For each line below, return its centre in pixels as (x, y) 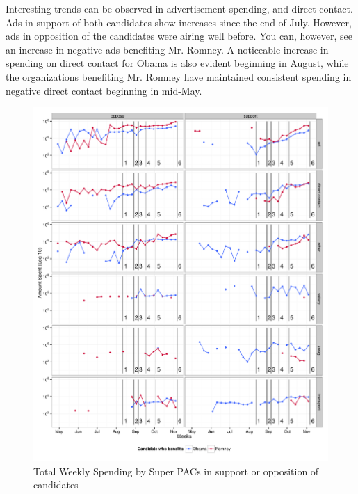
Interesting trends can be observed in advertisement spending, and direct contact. (179, 8)
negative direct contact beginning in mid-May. (104, 90)
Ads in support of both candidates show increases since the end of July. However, (179, 22)
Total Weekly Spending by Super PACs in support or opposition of (176, 471)
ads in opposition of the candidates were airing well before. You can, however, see (179, 36)
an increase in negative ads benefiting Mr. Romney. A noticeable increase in (167, 49)
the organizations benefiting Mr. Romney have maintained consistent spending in (179, 76)
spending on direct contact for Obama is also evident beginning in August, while (177, 63)
